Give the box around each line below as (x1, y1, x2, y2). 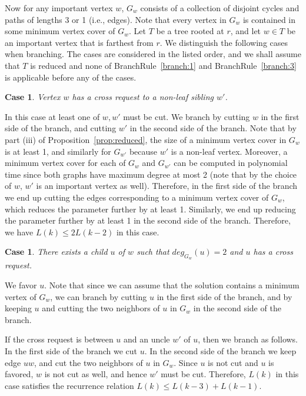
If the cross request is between (5, 333, 114, 345)
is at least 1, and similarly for (5, 145, 111, 157)
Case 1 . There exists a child (5, 245, 108, 258)
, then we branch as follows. (198, 333, 298, 345)
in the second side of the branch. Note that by (129, 122, 297, 134)
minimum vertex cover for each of (5, 157, 126, 169)
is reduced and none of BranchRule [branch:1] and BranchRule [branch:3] (30, 59, 297, 71)
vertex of (5, 290, 36, 302)
